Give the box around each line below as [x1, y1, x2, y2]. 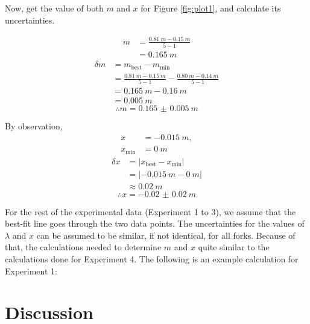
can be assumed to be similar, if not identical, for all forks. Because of [36, 228, 296, 241]
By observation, [5, 120, 63, 132]
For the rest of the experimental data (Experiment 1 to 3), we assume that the [5, 205, 296, 218]
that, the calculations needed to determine [5, 241, 162, 253]
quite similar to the [198, 241, 270, 253]
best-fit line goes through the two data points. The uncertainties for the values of [5, 217, 305, 230]
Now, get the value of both [5, 2, 104, 14]
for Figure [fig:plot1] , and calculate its [141, 2, 281, 14]
